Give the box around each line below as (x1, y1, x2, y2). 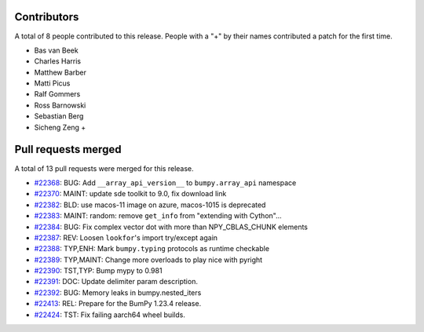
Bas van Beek (34, 46, 79, 55)
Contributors (14, 10, 79, 24)
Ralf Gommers (34, 89, 81, 99)
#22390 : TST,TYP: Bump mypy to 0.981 (34, 266, 163, 275)
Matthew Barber (34, 67, 86, 77)
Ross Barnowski (34, 100, 86, 110)
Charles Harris (34, 57, 82, 66)
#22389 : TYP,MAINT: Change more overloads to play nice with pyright (34, 255, 263, 265)
